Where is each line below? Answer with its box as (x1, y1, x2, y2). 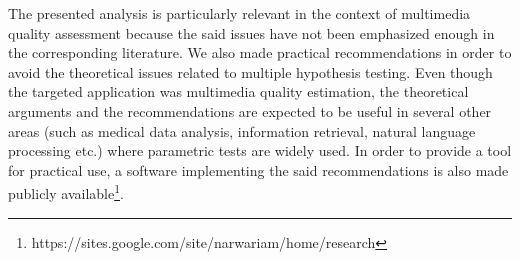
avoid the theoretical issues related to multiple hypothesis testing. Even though (8, 61, 493, 82)
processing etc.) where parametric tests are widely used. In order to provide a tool (8, 140, 512, 161)
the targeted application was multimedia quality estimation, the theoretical (8, 81, 469, 102)
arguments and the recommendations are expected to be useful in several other (8, 100, 492, 121)
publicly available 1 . (8, 180, 124, 203)
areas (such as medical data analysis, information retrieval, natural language (8, 120, 476, 141)
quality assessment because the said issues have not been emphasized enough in (8, 22, 495, 43)
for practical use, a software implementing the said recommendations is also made (8, 159, 509, 180)
